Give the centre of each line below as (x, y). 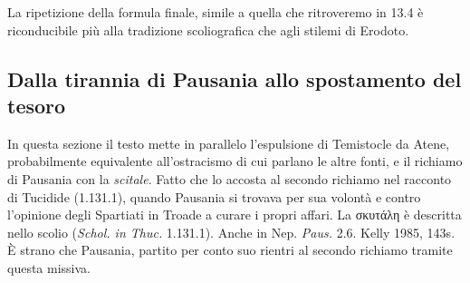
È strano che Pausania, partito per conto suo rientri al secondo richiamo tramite (230, 250)
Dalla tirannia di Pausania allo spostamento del (235, 78)
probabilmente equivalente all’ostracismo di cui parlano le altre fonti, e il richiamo (235, 161)
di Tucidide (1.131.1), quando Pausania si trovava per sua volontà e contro (214, 196)
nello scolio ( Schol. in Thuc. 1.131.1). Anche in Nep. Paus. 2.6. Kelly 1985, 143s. (231, 232)
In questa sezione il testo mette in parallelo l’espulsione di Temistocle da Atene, (229, 143)
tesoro (37, 105)
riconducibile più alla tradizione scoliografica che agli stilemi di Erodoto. (208, 29)
